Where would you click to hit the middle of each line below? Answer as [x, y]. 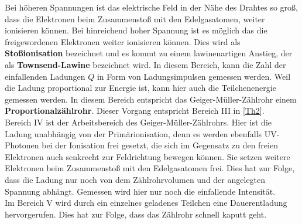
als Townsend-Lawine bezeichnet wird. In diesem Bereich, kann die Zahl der [145, 64]
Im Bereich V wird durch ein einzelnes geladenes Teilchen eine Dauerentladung [146, 203]
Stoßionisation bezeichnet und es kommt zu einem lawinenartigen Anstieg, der [149, 53]
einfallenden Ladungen [45, 76]
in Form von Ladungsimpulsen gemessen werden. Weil [194, 76]
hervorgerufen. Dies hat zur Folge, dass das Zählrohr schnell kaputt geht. [136, 214]
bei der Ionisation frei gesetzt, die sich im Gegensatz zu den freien [160, 145]
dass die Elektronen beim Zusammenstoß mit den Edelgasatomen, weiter [135, 18]
